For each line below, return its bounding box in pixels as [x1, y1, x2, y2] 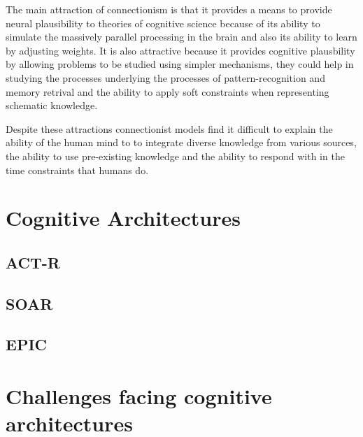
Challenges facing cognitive [6, 382, 272, 410]
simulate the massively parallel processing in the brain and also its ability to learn [6, 29, 357, 44]
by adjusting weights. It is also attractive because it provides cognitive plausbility [6, 43, 355, 57]
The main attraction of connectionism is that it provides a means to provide [6, 2, 332, 16]
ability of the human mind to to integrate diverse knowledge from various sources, [6, 135, 357, 150]
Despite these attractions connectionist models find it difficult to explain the [6, 121, 333, 136]
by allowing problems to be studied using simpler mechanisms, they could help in [6, 57, 354, 71]
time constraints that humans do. [6, 162, 149, 177]
